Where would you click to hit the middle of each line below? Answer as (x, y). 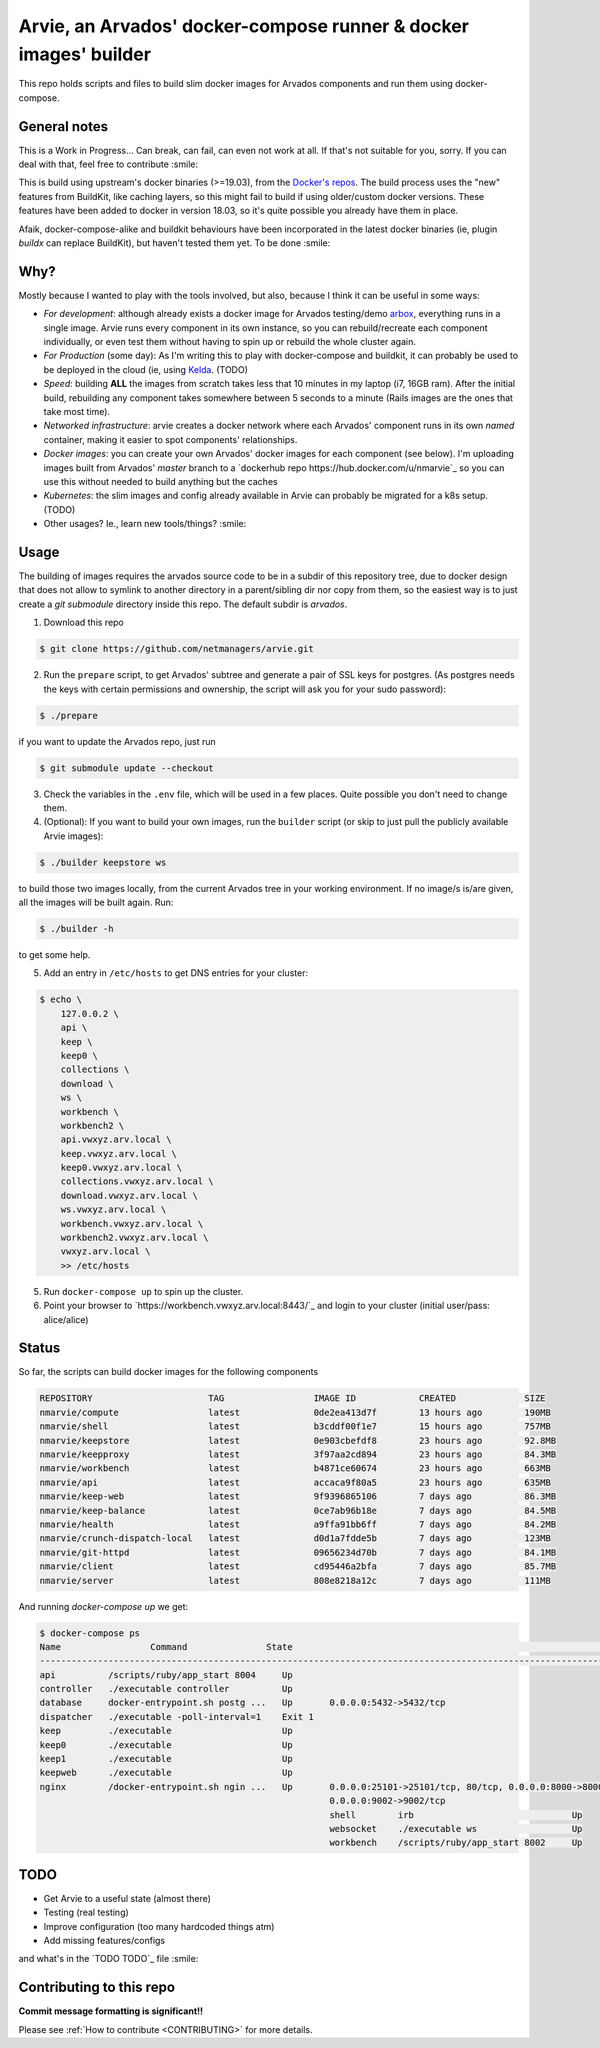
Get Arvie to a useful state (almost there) (127, 1898)
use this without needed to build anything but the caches (161, 481)
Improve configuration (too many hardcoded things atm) (159, 1926)
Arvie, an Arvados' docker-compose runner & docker (244, 26)
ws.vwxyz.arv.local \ (113, 1209)
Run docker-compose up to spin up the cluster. (143, 1291)
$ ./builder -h (76, 929)
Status (39, 1348)
